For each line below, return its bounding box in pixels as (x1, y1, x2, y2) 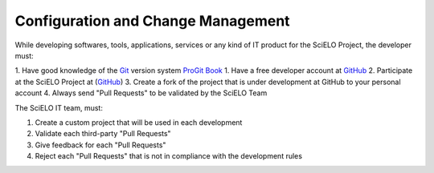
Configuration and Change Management (14, 12, 290, 30)
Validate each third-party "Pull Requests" (35, 129, 172, 139)
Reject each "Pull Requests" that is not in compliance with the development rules (35, 151, 303, 161)
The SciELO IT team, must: (14, 103, 104, 112)
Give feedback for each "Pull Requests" (35, 140, 166, 150)
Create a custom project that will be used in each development (35, 117, 243, 127)
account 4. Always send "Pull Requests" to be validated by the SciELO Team (14, 88, 268, 98)
